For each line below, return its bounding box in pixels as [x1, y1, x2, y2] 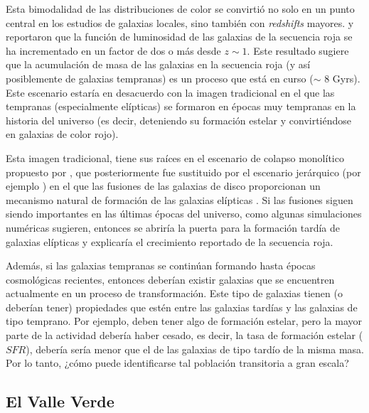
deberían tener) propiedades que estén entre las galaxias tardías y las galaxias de [6, 299, 358, 314]
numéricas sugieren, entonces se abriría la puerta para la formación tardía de [6, 220, 341, 235]
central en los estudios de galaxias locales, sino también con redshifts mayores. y [6, 15, 354, 30]
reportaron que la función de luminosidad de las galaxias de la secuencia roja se [6, 29, 353, 44]
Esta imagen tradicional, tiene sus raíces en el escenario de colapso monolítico [6, 150, 344, 165]
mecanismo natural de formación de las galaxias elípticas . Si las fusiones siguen [6, 192, 353, 207]
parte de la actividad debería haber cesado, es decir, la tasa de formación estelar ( [6, 328, 363, 343]
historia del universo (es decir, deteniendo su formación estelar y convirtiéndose [6, 112, 352, 127]
